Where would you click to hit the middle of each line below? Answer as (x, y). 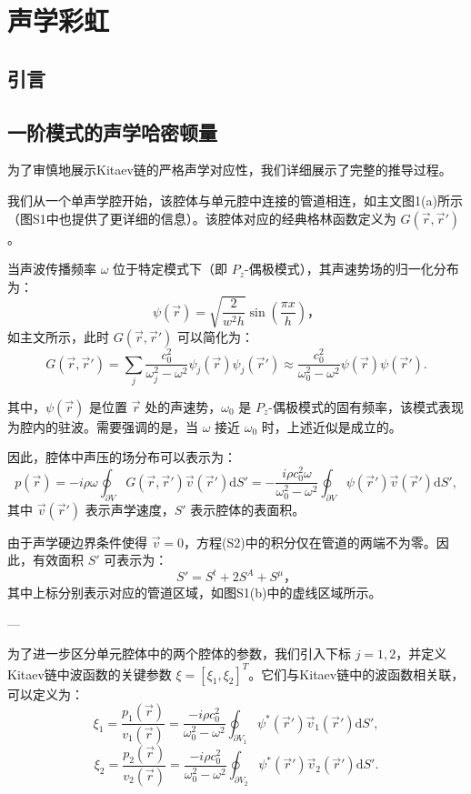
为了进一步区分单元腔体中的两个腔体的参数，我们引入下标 (179, 653)
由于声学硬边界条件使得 (77, 542)
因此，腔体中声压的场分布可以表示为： (122, 457)
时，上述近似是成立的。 (331, 426)
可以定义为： (45, 693)
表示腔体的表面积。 (248, 509)
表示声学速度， (130, 509)
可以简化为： (215, 336)
